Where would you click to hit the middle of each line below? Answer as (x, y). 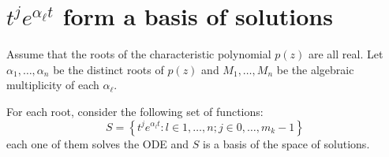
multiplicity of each (53, 85)
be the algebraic (315, 69)
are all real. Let (346, 54)
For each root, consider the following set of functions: (135, 111)
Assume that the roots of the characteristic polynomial (139, 54)
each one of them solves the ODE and (98, 143)
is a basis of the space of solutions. (286, 143)
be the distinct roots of (108, 69)
